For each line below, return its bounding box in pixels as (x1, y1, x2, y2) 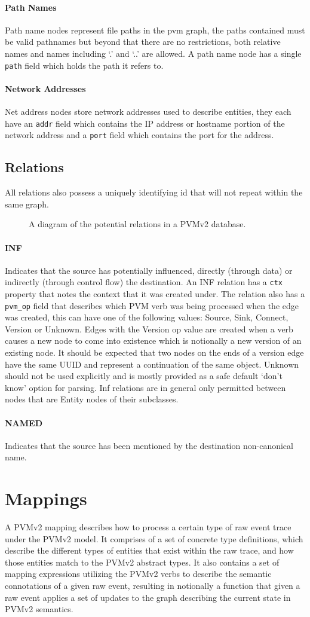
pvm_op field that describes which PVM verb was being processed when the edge (5, 299, 299, 311)
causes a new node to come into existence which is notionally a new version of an (5, 334, 302, 347)
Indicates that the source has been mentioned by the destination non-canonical (5, 439, 293, 451)
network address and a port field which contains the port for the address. (5, 129, 274, 141)
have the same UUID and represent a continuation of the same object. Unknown (5, 358, 299, 370)
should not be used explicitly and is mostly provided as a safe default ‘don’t (5, 369, 283, 382)
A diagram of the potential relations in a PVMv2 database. (29, 218, 246, 230)
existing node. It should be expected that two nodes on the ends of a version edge (5, 346, 304, 358)
